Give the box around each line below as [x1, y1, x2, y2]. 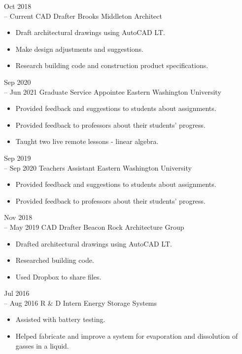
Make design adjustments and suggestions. [15, 43, 143, 54]
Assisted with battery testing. [15, 314, 105, 324]
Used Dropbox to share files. [15, 271, 102, 282]
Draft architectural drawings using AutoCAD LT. [15, 27, 165, 37]
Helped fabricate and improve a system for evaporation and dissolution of [15, 331, 238, 341]
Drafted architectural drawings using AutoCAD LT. [15, 238, 172, 248]
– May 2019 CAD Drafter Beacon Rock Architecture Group [4, 221, 184, 232]
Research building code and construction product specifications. [15, 60, 208, 71]
